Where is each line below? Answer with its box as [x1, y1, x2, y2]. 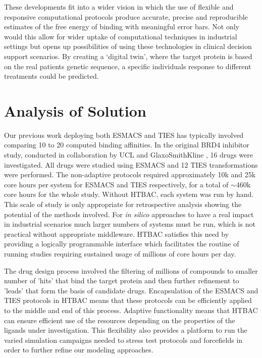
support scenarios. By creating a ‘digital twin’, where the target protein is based [4, 50, 252, 61]
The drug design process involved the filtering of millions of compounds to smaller [4, 265, 258, 276]
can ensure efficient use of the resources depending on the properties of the [4, 315, 235, 325]
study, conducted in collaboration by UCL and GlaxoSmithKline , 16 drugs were [4, 149, 253, 160]
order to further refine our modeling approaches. [4, 344, 153, 355]
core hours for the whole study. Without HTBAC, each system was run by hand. [4, 189, 254, 199]
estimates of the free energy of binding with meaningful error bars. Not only [4, 21, 239, 32]
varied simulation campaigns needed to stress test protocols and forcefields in [4, 334, 243, 345]
